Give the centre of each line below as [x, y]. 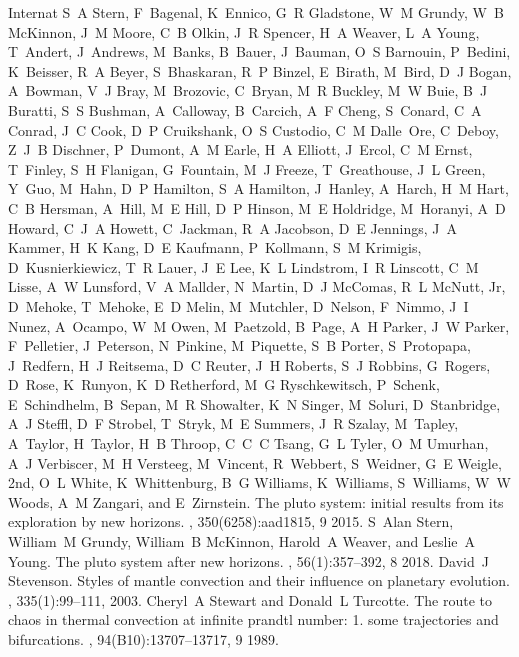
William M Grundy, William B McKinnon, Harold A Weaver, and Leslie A [242, 541]
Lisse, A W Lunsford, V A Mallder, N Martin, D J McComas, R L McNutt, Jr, [257, 286]
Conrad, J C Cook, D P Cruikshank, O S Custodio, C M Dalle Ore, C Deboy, [253, 129]
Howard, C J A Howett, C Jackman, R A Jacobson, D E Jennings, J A [232, 227]
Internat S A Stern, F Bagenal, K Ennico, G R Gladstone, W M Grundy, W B [256, 12]
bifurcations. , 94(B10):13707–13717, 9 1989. [143, 639]
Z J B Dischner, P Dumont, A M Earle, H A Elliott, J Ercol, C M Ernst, [240, 149]
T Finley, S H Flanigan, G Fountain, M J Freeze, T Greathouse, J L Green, [247, 168]
